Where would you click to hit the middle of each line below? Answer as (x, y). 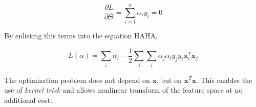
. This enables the (224, 80)
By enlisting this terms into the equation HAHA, (81, 36)
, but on (169, 80)
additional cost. (28, 100)
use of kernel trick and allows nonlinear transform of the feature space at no (123, 90)
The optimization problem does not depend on (77, 80)
